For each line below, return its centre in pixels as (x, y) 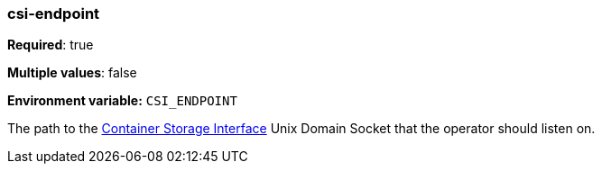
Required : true (51, 45)
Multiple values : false (72, 73)
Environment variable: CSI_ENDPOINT (122, 101)
